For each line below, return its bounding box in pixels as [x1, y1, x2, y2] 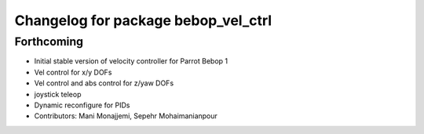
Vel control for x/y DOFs [34, 67, 112, 77]
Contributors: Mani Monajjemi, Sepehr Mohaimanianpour [34, 111, 217, 121]
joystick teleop [34, 89, 82, 99]
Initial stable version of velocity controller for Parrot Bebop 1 [34, 56, 228, 66]
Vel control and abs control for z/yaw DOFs [34, 78, 174, 88]
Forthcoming [14, 34, 84, 49]
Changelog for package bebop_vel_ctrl [14, 12, 272, 29]
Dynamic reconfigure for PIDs [34, 100, 130, 110]
